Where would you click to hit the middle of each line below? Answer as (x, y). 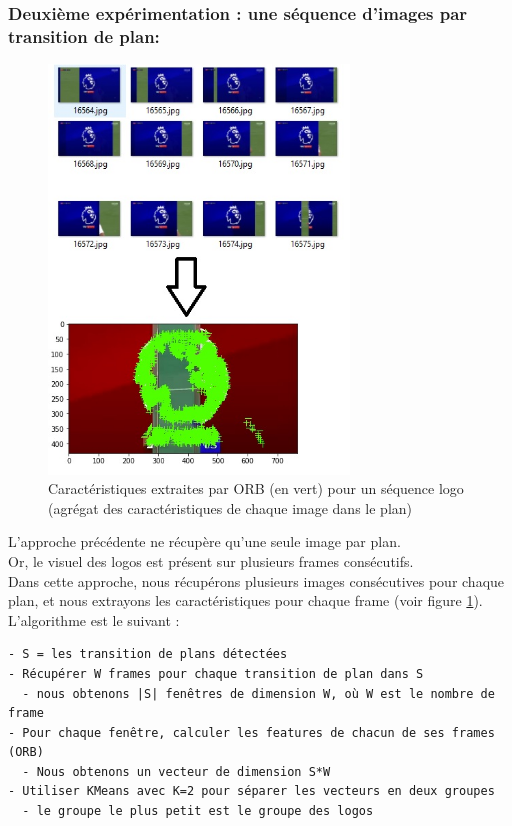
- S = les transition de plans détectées (148, 654)
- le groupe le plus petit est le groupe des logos (198, 811)
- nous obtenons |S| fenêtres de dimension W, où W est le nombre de (258, 693)
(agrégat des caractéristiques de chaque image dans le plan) (230, 507)
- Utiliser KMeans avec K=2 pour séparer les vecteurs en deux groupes (251, 791)
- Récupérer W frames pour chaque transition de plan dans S (216, 673)
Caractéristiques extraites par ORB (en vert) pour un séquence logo (256, 488)
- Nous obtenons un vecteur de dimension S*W (176, 771)
